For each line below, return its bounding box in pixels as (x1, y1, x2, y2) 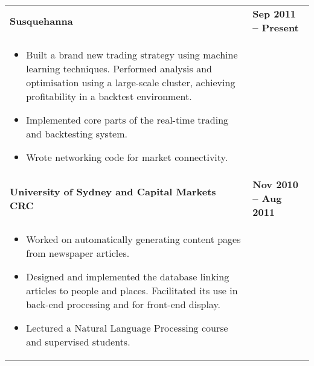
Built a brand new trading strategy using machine (26, 48, 238, 62)
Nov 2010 (252, 177, 298, 191)
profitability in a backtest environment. (26, 89, 192, 103)
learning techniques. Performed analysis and (26, 62, 212, 75)
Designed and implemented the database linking (26, 270, 229, 283)
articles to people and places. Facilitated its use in (26, 283, 238, 297)
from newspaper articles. (26, 246, 130, 260)
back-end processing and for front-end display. (26, 297, 220, 311)
